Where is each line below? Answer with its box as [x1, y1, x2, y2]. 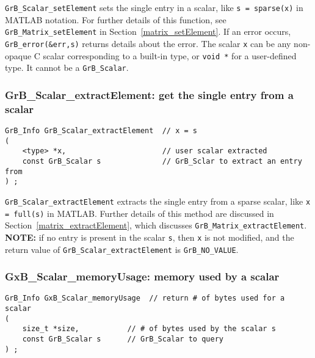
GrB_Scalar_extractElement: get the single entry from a [5, 87, 294, 102]
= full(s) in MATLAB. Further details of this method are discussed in [5, 206, 274, 219]
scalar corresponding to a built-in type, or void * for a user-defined [43, 49, 297, 62]
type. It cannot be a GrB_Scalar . [5, 61, 129, 74]
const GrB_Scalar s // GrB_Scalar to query [22, 335, 223, 344]
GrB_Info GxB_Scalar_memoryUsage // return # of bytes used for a [5, 294, 285, 303]
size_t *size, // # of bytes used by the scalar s [22, 324, 276, 334]
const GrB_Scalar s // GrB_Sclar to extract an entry [22, 156, 302, 166]
